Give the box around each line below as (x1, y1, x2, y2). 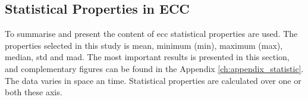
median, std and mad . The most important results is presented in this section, (5, 51, 290, 63)
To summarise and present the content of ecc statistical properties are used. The (5, 27, 298, 40)
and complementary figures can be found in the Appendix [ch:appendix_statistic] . (5, 62, 304, 74)
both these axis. (5, 86, 62, 98)
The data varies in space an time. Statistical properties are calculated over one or (5, 74, 301, 86)
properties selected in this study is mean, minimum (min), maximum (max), (5, 39, 283, 51)
